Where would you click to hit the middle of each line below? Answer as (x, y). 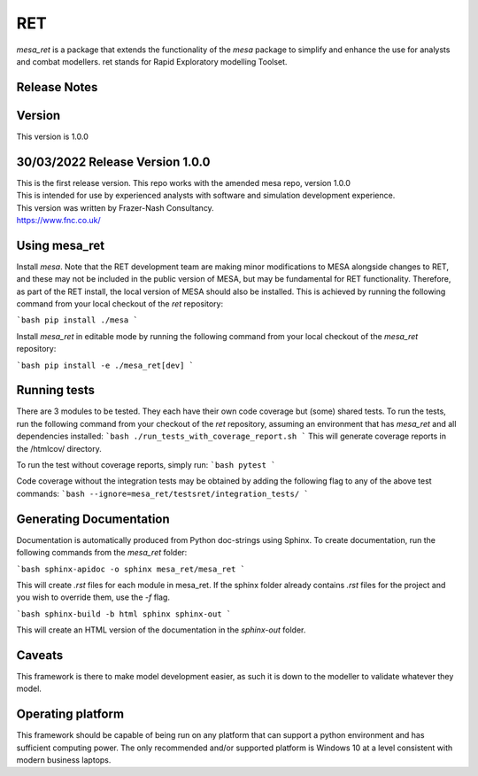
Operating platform (70, 714)
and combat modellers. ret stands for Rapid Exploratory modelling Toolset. (152, 61)
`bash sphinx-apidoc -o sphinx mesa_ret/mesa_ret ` (131, 569)
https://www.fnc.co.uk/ (58, 220)
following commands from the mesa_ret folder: (102, 553)
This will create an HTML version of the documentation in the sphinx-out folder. (161, 630)
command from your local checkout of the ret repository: (120, 304)
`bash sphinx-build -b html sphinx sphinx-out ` (124, 614)
